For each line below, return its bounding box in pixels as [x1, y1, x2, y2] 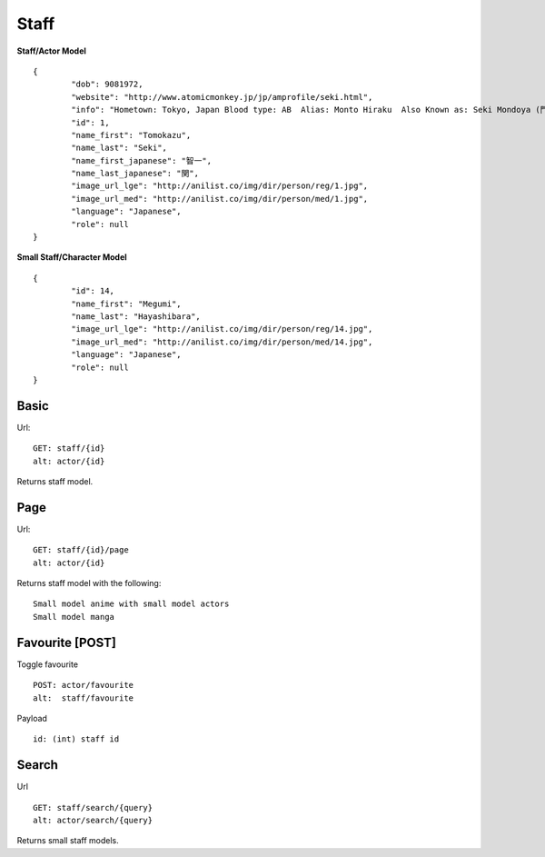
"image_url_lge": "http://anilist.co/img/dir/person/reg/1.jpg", [71, 181, 369, 191]
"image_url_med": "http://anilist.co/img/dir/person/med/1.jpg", [71, 194, 369, 204]
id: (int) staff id [33, 734, 120, 744]
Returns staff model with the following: [16, 578, 162, 589]
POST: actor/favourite [33, 680, 134, 691]
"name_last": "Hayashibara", [71, 311, 202, 322]
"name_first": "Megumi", [71, 298, 182, 309]
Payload [16, 713, 47, 723]
